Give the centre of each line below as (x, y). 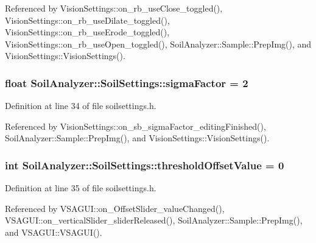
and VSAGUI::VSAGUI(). (54, 232)
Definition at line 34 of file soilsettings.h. (81, 106)
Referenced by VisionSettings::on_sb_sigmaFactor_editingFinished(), (135, 126)
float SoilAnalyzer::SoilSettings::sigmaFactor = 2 (127, 83)
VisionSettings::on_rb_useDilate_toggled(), (87, 20)
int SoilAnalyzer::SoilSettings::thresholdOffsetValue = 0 (145, 165)
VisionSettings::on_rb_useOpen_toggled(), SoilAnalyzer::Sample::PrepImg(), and (158, 44)
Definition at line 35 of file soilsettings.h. (81, 188)
